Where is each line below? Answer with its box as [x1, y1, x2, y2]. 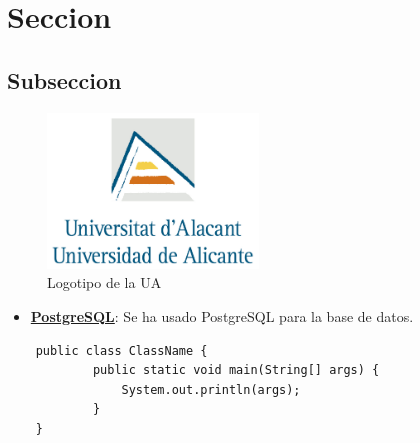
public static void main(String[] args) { [92, 363, 380, 378]
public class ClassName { [35, 343, 208, 358]
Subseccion [7, 64, 122, 95]
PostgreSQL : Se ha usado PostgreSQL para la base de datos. [30, 306, 414, 327]
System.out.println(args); [121, 382, 301, 397]
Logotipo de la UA [47, 272, 162, 293]
